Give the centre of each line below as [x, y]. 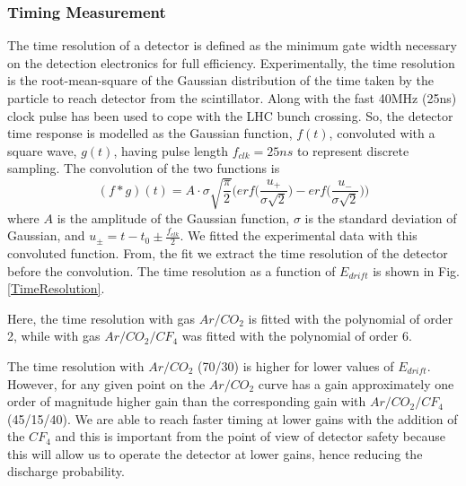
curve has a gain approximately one [356, 383]
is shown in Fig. [416, 270]
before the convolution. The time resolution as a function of [171, 270]
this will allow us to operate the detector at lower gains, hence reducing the [215, 453]
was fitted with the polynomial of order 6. [297, 336]
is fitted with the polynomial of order [351, 318]
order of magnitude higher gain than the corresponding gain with [187, 401]
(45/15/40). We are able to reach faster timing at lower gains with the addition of [233, 418]
